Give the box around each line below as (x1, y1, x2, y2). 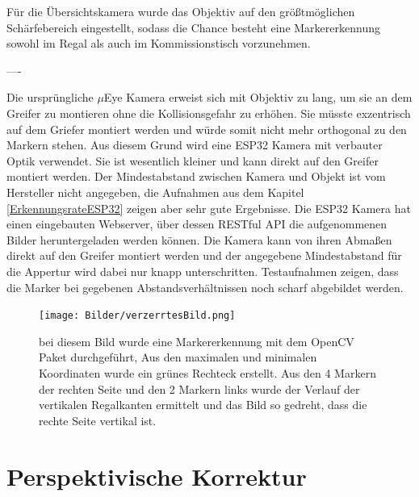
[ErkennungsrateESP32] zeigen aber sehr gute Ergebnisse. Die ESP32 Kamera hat (6, 199, 411, 216)
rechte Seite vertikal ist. (39, 411, 157, 428)
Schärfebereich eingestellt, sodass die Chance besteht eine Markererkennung (6, 19, 380, 35)
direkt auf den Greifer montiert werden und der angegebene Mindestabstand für (6, 247, 402, 264)
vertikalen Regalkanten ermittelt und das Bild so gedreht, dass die (39, 396, 367, 413)
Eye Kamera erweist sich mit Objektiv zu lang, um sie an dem (103, 89, 413, 106)
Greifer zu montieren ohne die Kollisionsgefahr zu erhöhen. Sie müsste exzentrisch (6, 104, 411, 121)
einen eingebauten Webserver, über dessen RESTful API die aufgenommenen (6, 215, 388, 232)
